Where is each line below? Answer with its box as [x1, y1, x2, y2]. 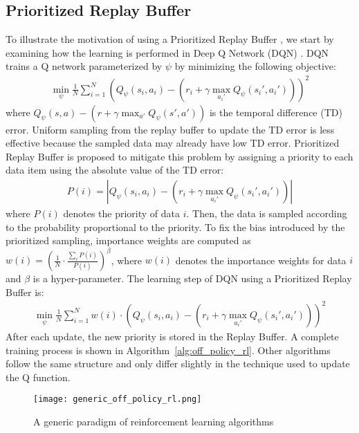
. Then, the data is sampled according [186, 205, 347, 220]
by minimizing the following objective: [174, 59, 336, 73]
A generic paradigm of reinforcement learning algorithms [33, 414, 274, 428]
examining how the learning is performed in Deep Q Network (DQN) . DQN [6, 45, 329, 59]
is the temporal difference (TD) [209, 104, 342, 119]
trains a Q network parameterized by [6, 59, 163, 73]
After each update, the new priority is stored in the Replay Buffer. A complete [6, 329, 339, 343]
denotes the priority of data [63, 205, 181, 220]
